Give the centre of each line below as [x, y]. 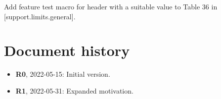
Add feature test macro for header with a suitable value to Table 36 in [111, 6]
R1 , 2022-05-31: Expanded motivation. [74, 90]
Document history [67, 50]
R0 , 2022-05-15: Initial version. [63, 74]
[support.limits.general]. [40, 16]
